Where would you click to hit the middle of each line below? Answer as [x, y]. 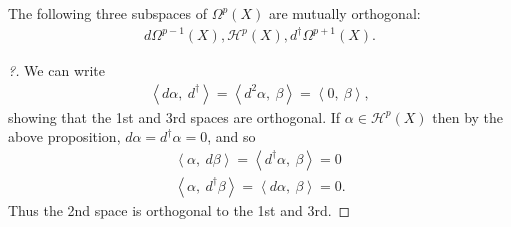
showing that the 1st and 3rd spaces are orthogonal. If [174, 116]
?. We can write [57, 70]
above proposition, [64, 136]
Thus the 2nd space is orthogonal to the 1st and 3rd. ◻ [179, 210]
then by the [468, 116]
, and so [231, 136]
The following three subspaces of [107, 13]
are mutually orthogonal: [344, 13]
